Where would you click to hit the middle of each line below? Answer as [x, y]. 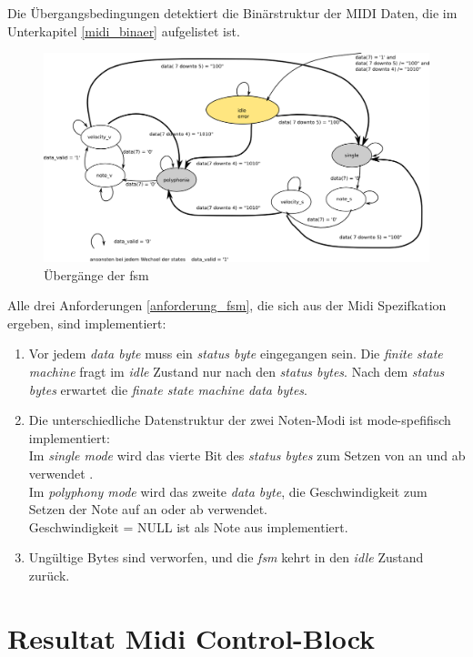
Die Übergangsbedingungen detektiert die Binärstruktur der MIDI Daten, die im [232, 13]
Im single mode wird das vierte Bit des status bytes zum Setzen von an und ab [247, 455]
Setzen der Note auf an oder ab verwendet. [148, 509]
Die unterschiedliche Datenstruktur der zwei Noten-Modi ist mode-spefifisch [240, 420]
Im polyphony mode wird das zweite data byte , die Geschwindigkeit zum [228, 491]
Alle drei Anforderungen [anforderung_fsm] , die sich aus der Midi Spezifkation [227, 305]
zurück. [49, 575]
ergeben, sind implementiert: [87, 323]
